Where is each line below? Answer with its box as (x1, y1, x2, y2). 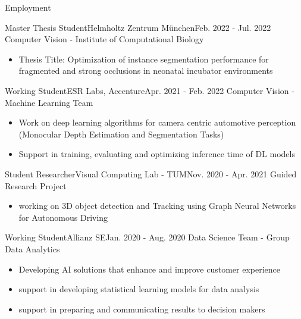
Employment (5, 1, 51, 13)
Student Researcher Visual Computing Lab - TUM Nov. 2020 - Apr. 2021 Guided (5, 167, 297, 180)
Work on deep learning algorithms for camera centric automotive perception (18, 116, 296, 129)
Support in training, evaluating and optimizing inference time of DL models (18, 148, 295, 160)
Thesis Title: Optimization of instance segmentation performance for (18, 52, 269, 65)
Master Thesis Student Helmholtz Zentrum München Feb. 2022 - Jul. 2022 (5, 21, 271, 33)
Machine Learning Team (5, 96, 93, 108)
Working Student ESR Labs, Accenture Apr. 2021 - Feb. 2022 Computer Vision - (5, 84, 294, 96)
